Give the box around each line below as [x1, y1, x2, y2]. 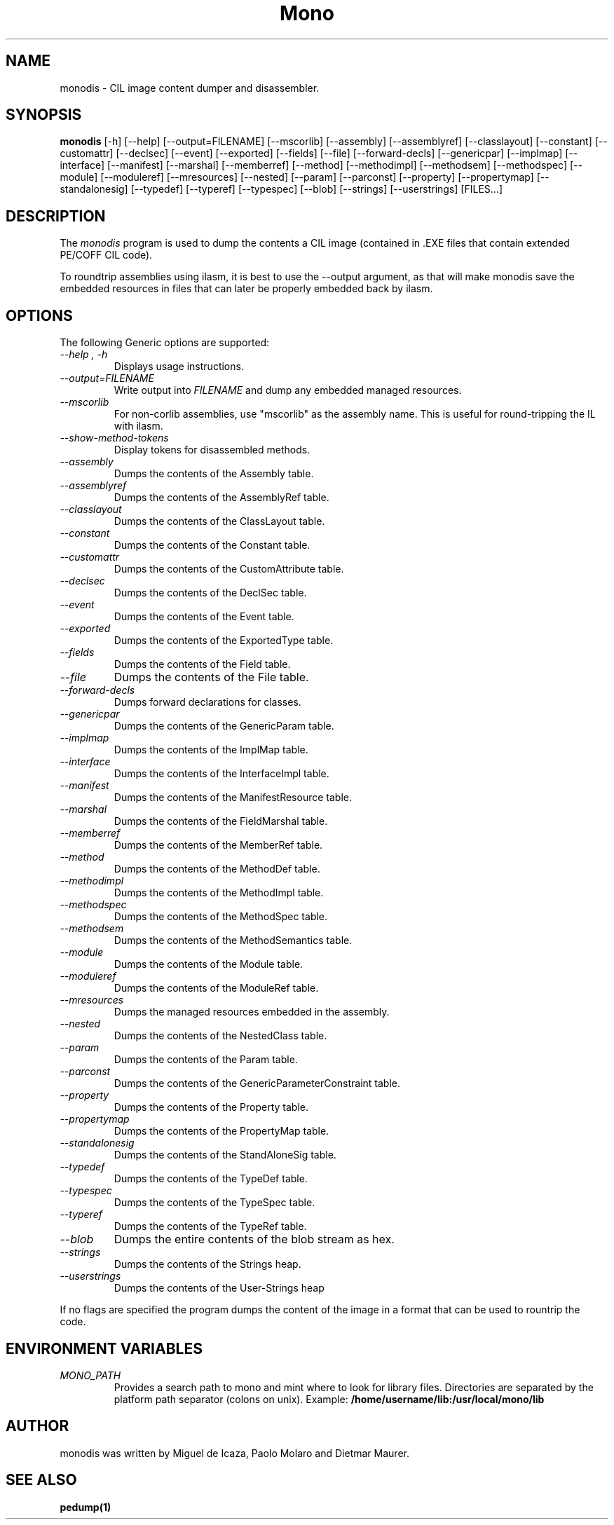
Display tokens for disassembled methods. [114, 444, 311, 456]
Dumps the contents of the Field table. [114, 658, 291, 671]
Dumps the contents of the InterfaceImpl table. [114, 767, 329, 780]
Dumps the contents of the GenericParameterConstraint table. [114, 1077, 400, 1090]
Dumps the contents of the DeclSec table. [114, 587, 307, 599]
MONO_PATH [60, 1369, 121, 1381]
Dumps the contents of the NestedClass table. [114, 1030, 327, 1042]
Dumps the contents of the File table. [114, 670, 309, 685]
